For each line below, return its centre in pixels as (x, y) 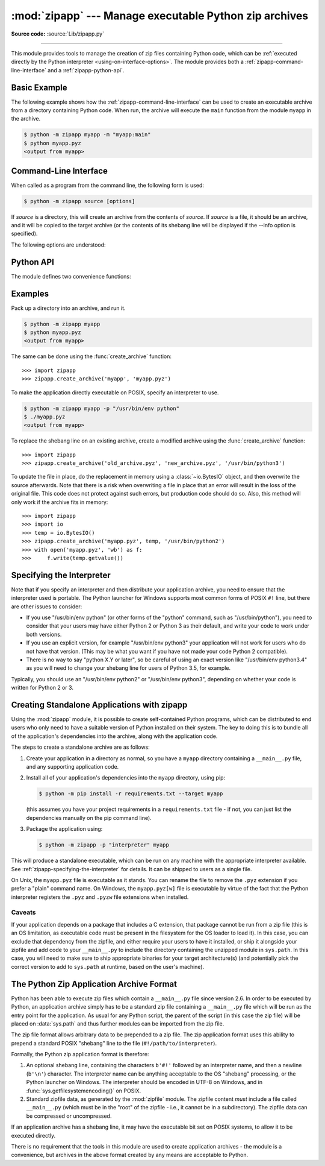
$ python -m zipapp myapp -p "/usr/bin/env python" (102, 408)
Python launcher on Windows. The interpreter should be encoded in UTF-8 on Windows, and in (144, 1082)
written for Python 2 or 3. (42, 688)
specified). (24, 234)
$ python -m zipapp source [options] (79, 201)
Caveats (23, 912)
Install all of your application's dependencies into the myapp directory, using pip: (126, 778)
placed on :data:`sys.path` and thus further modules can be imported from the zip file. (118, 1023)
